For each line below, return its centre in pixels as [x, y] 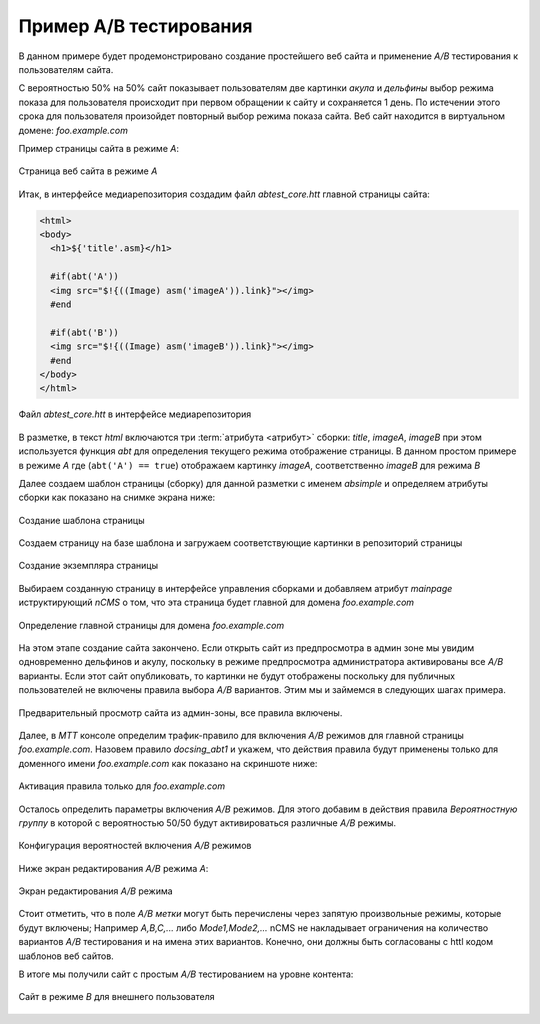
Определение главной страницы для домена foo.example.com [151, 625]
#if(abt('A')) [85, 276]
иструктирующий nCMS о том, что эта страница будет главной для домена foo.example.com [216, 602]
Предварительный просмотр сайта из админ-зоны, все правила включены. [180, 712]
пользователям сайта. [66, 69]
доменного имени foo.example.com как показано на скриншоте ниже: [168, 763]
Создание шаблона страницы [81, 520]
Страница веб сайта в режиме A [88, 171]
